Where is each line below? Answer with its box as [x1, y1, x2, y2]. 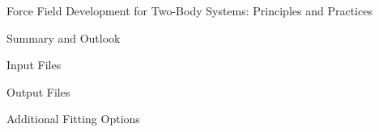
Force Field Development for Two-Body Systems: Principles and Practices [6, 2, 373, 19]
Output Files [6, 83, 70, 100]
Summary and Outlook [6, 29, 121, 46]
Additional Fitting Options [6, 110, 140, 127]
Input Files [6, 56, 62, 73]
